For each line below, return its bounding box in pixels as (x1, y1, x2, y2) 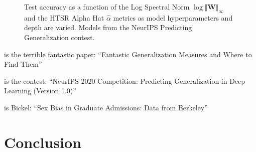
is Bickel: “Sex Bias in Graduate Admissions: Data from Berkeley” (4, 102, 208, 112)
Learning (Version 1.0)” (4, 85, 76, 96)
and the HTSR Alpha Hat (24, 12, 104, 23)
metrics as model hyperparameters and (113, 12, 233, 23)
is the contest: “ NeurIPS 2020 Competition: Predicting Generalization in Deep (4, 75, 245, 86)
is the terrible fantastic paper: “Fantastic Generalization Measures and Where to (4, 49, 252, 59)
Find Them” (4, 59, 42, 69)
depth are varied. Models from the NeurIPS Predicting (24, 22, 192, 33)
